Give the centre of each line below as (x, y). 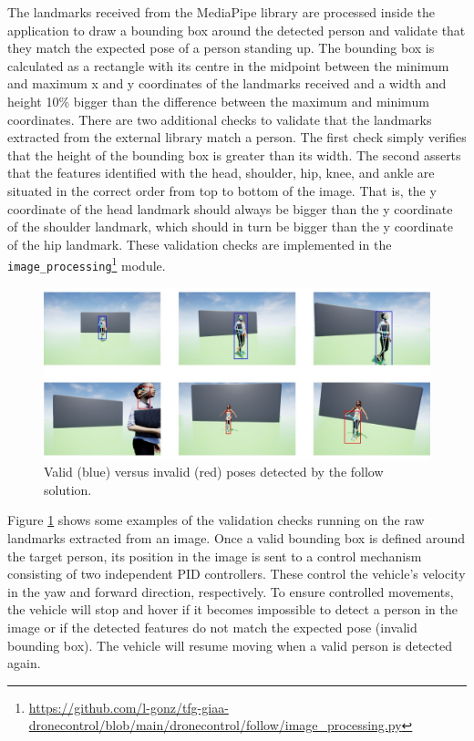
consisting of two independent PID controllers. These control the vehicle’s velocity (237, 574)
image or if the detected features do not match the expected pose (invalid (212, 627)
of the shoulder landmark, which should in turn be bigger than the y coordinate (230, 226)
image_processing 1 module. (87, 264)
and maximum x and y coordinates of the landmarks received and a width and (227, 83)
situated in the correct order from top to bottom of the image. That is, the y (222, 190)
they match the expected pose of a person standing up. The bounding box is (221, 48)
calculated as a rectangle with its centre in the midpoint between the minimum (228, 65)
